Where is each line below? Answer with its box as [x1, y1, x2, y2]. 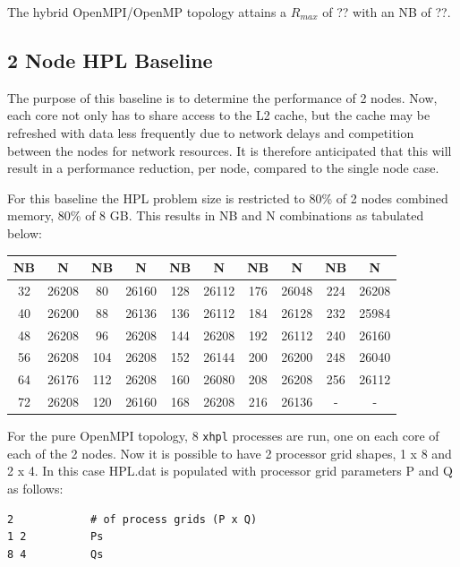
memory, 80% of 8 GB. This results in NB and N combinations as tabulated [7, 206, 424, 225]
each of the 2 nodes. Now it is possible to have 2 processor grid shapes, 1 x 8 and [7, 443, 452, 462]
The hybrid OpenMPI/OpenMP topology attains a [7, 3, 287, 21]
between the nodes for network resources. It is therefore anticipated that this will [7, 141, 452, 159]
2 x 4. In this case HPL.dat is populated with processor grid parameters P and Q [7, 461, 453, 480]
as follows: [7, 479, 64, 498]
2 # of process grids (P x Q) [7, 512, 258, 526]
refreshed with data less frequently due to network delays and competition [7, 123, 414, 142]
